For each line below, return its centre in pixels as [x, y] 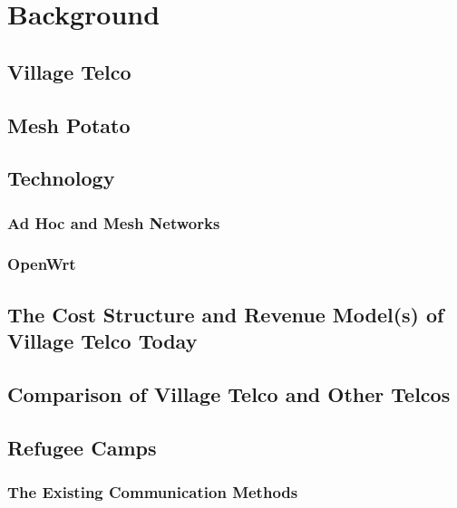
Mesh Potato [69, 125]
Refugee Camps [82, 447]
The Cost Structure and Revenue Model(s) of [226, 314]
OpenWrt [42, 264]
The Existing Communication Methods [153, 492]
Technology [61, 178]
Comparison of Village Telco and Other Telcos [229, 393]
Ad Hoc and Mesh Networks [114, 222]
